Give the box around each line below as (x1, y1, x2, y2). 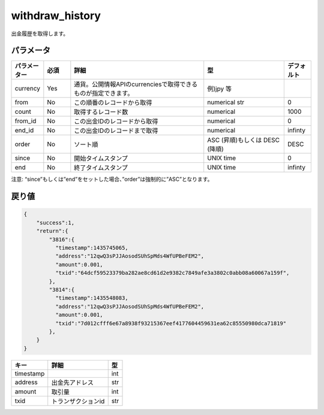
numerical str (207, 98, 245, 107)
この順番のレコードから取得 (74, 99, 152, 107)
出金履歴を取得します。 (11, 30, 69, 37)
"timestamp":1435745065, (55, 244, 128, 252)
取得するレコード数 (74, 108, 128, 116)
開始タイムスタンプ (74, 155, 128, 163)
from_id (14, 117, 37, 125)
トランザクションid (51, 397, 105, 405)
